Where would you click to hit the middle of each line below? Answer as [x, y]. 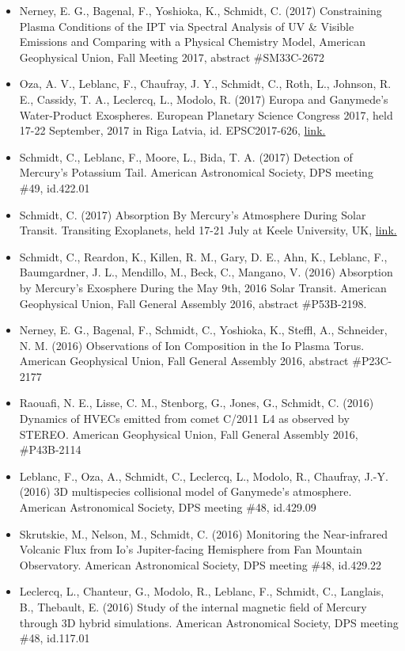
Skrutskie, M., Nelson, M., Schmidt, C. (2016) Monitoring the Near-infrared [203, 533]
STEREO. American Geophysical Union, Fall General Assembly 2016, [189, 434]
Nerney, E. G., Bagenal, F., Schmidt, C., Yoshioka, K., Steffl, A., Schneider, [203, 330]
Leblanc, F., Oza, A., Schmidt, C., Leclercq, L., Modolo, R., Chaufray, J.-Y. [204, 476]
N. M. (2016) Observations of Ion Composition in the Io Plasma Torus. [192, 345]
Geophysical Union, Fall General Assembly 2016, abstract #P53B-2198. [193, 303]
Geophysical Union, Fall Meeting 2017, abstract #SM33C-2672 [172, 57]
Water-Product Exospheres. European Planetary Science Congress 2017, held [206, 114]
